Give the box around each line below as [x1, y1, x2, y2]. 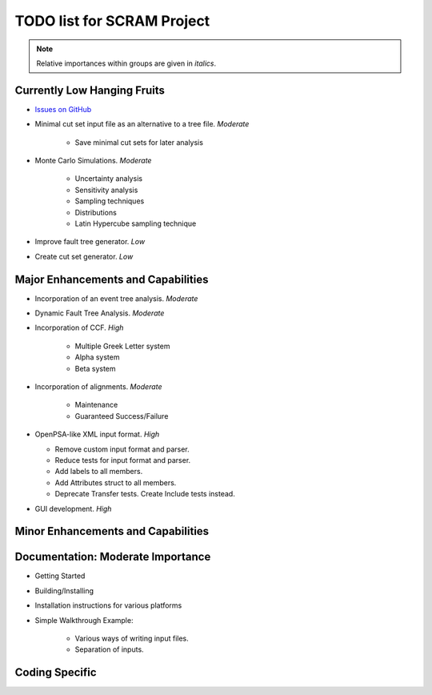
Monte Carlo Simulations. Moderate [34, 156, 152, 166]
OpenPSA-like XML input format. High [34, 429, 160, 440]
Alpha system [74, 352, 120, 362]
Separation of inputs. [74, 645, 144, 654]
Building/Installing [34, 585, 94, 596]
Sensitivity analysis [74, 185, 138, 195]
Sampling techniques [74, 196, 145, 206]
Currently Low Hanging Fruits [14, 83, 166, 97]
